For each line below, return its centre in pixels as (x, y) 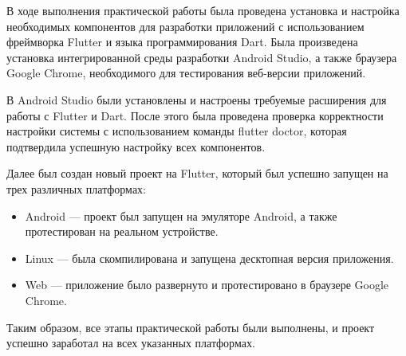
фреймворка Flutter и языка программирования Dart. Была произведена (182, 42)
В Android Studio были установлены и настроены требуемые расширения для (197, 99)
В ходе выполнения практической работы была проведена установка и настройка (203, 10)
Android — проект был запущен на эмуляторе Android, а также (181, 215)
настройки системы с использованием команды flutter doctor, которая (177, 131)
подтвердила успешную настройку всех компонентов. (136, 146)
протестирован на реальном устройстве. (122, 231)
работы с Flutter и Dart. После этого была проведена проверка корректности (195, 115)
